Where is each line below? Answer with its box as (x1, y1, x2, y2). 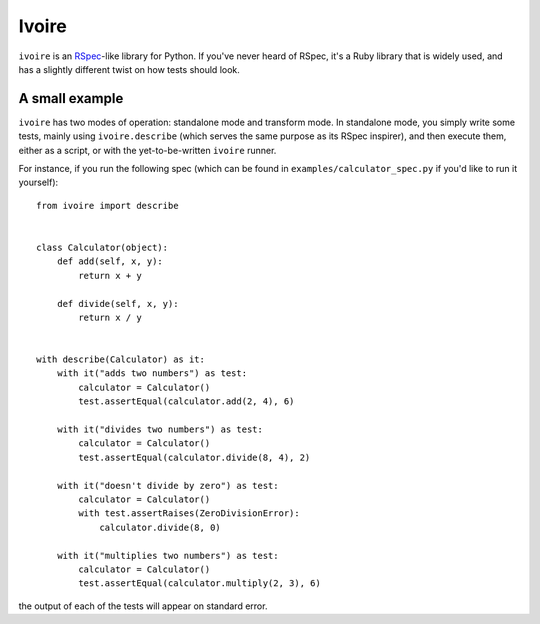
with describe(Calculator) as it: (36, 354, 205, 365)
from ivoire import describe (36, 200, 179, 211)
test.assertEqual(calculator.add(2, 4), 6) (78, 396, 295, 407)
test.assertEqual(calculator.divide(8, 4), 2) (78, 451, 311, 463)
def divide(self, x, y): (56, 298, 179, 309)
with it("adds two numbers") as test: (56, 368, 248, 379)
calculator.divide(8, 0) (99, 521, 222, 533)
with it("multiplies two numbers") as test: (56, 550, 279, 561)
